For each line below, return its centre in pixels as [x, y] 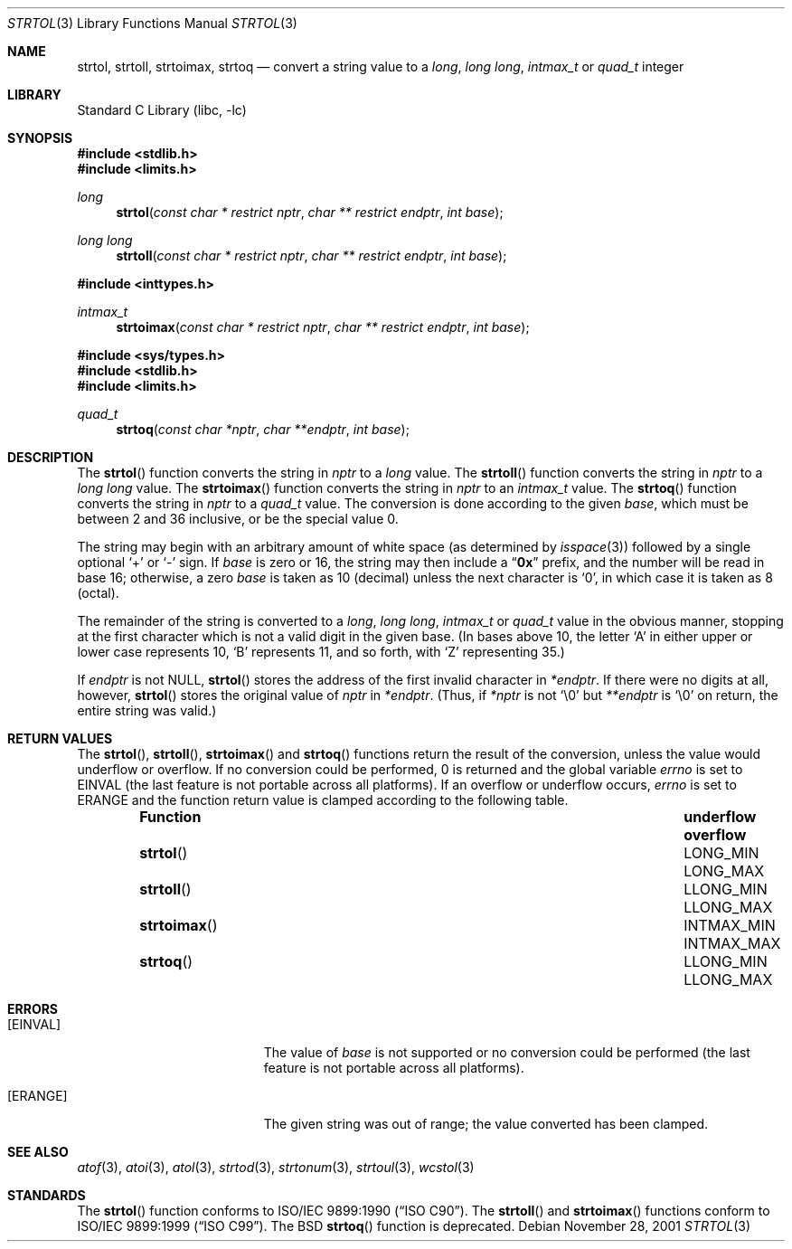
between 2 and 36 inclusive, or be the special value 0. [238, 519]
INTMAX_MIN [730, 925]
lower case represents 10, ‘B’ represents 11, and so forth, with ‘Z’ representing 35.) [321, 652]
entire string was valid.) [147, 710]
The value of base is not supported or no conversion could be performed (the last [507, 1052]
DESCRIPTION [51, 457]
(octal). [98, 593]
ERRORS [33, 1009]
